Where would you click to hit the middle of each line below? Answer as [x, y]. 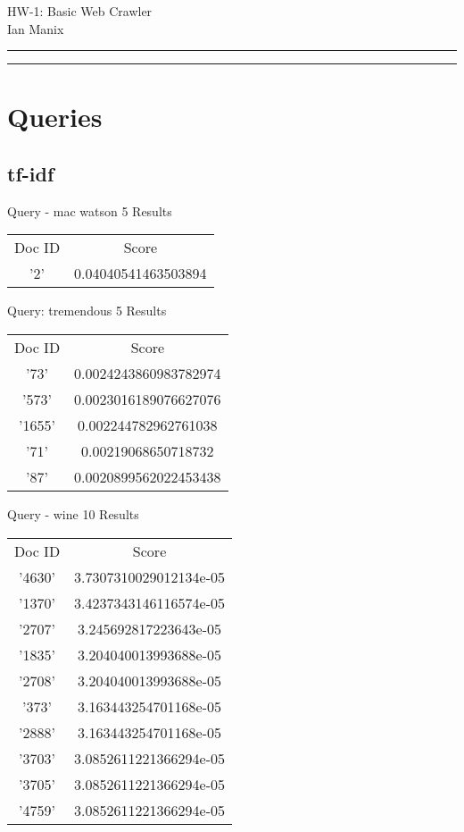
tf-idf [31, 173]
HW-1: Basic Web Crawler [80, 11]
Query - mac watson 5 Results [90, 210]
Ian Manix [36, 28]
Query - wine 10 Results [73, 513]
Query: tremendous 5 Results [87, 311]
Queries [55, 117]
